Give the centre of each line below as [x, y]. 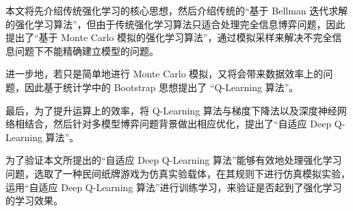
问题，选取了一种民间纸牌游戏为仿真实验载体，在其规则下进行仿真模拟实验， [178, 173]
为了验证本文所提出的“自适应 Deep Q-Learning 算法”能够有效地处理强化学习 [174, 160]
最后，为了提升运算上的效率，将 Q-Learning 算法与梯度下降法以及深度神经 [171, 110]
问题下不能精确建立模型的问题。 [87, 50]
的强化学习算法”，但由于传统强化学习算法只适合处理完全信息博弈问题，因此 [175, 24]
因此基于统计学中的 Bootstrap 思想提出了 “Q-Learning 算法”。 [161, 87]
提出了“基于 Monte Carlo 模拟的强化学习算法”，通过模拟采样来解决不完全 [169, 37]
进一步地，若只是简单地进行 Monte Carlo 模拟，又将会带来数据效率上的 [165, 74]
